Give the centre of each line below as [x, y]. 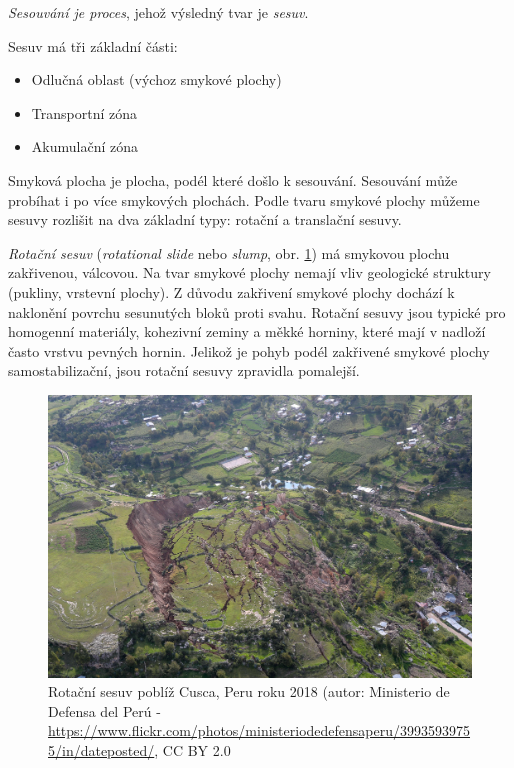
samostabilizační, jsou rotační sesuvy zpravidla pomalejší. [184, 370]
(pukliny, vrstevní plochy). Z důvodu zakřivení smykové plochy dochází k [231, 291]
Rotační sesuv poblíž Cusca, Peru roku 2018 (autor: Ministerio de [249, 691]
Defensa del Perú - [104, 710]
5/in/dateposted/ [101, 750]
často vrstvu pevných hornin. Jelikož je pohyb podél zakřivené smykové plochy [249, 350]
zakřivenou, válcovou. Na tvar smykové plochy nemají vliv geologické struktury [249, 272]
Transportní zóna [84, 112]
